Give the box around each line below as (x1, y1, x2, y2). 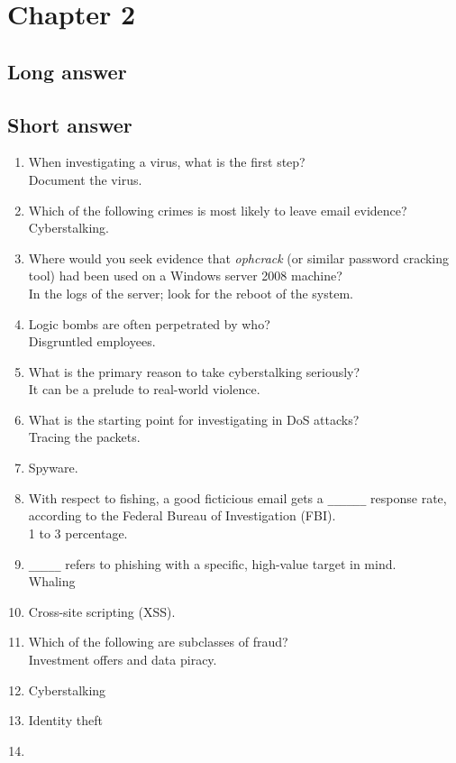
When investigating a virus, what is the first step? (28, 152, 306, 171)
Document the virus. (28, 170, 142, 188)
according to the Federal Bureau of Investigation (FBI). (28, 506, 336, 525)
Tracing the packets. (28, 427, 141, 446)
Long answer (7, 57, 127, 85)
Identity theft (28, 711, 103, 730)
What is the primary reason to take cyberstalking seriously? (28, 362, 360, 381)
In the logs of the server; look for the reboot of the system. (28, 283, 353, 302)
